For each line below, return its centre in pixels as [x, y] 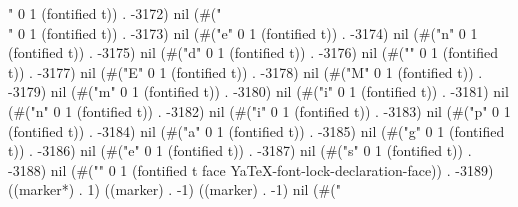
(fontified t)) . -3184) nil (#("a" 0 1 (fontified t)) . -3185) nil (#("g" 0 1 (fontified [256, 130]
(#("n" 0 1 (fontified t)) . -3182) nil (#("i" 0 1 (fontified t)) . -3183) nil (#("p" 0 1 [259, 110]
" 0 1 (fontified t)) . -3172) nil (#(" [115, 13]
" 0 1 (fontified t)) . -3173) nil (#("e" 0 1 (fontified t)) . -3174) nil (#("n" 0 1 [243, 32]
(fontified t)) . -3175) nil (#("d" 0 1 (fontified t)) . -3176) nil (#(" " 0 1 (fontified [253, 52]
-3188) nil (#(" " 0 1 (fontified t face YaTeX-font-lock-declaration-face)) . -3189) [251, 169]
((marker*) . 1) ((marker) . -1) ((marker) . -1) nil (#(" [174, 189]
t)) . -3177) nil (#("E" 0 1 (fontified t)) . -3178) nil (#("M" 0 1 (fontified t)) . [245, 71]
